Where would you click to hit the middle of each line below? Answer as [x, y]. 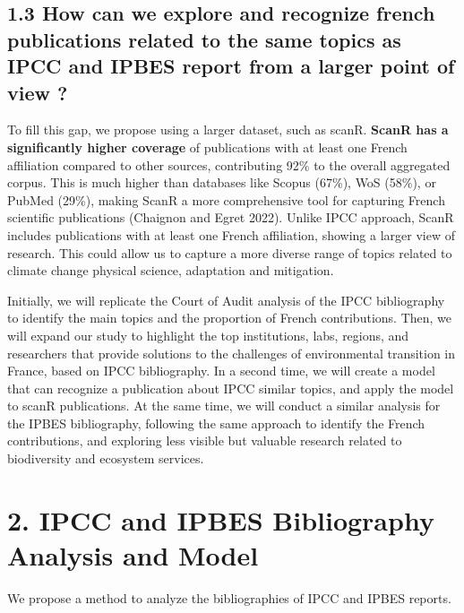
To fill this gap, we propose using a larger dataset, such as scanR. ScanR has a [228, 130]
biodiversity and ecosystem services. [106, 458]
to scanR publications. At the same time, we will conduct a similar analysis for [224, 406]
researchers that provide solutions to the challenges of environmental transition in [232, 353]
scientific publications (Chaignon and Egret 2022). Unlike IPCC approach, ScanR [231, 217]
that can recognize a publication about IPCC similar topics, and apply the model [231, 388]
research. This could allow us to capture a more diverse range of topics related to [230, 252]
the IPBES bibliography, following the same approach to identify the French [216, 423]
